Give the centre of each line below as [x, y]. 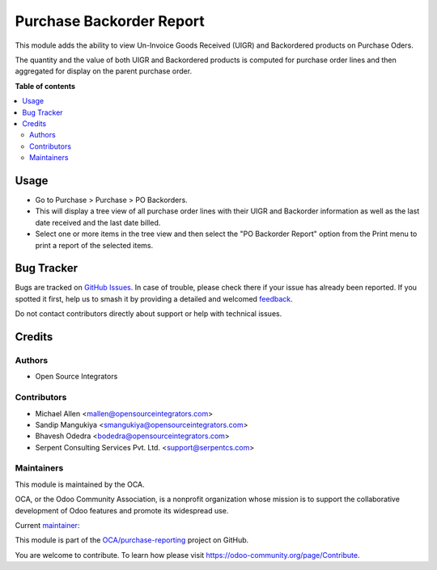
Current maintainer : [47, 525]
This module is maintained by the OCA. [80, 484]
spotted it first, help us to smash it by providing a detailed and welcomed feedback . [154, 298]
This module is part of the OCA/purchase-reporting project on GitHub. [132, 540]
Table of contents [45, 86]
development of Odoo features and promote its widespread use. [122, 510]
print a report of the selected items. [94, 245]
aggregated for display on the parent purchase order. [104, 71]
